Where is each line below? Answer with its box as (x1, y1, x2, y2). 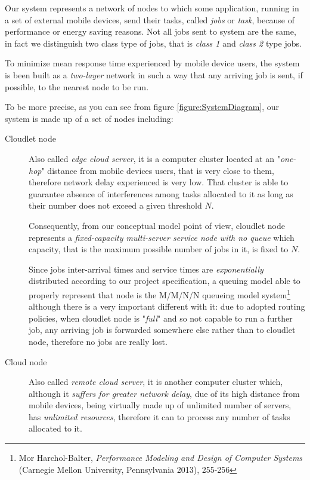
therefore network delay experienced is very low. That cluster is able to (29, 176, 289, 188)
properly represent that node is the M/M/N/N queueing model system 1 (29, 286, 291, 301)
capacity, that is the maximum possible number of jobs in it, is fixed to (29, 243, 289, 255)
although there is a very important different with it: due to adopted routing (29, 300, 305, 313)
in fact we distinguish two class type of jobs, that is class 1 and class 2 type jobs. (5, 36, 302, 49)
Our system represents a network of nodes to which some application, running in (5, 2, 299, 14)
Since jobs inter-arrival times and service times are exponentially (29, 262, 263, 275)
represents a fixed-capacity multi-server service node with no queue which (29, 231, 294, 243)
